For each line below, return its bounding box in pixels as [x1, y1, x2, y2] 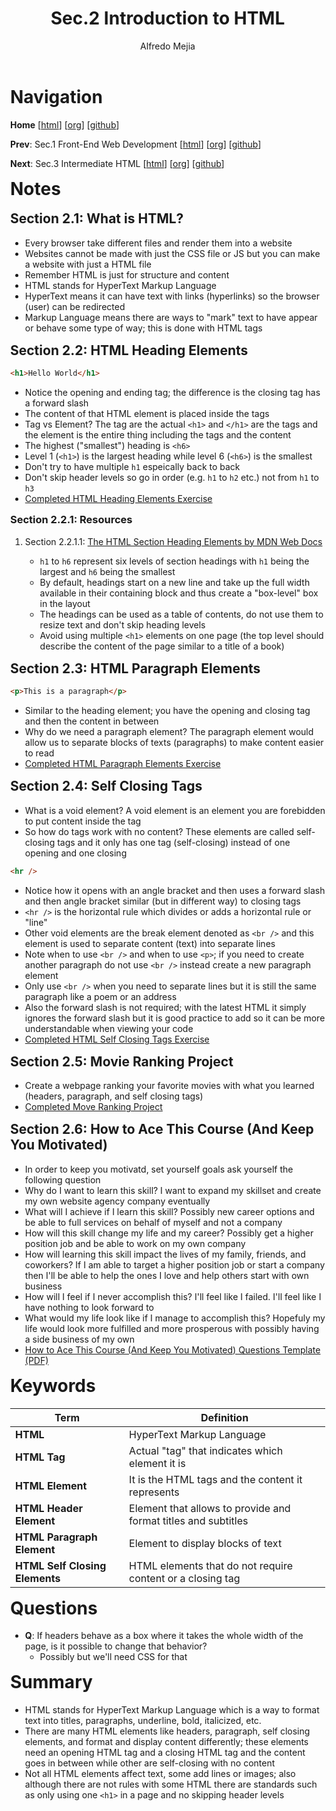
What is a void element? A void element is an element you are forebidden [24, 804, 326, 816]
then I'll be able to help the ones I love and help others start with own [24, 1269, 309, 1281]
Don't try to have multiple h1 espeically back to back [24, 461, 241, 473]
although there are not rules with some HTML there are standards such [24, 1778, 318, 1791]
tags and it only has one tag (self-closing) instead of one [57, 836, 291, 848]
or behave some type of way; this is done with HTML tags [24, 322, 263, 334]
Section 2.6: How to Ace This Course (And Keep [10, 1121, 314, 1138]
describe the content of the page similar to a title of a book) [39, 640, 285, 652]
